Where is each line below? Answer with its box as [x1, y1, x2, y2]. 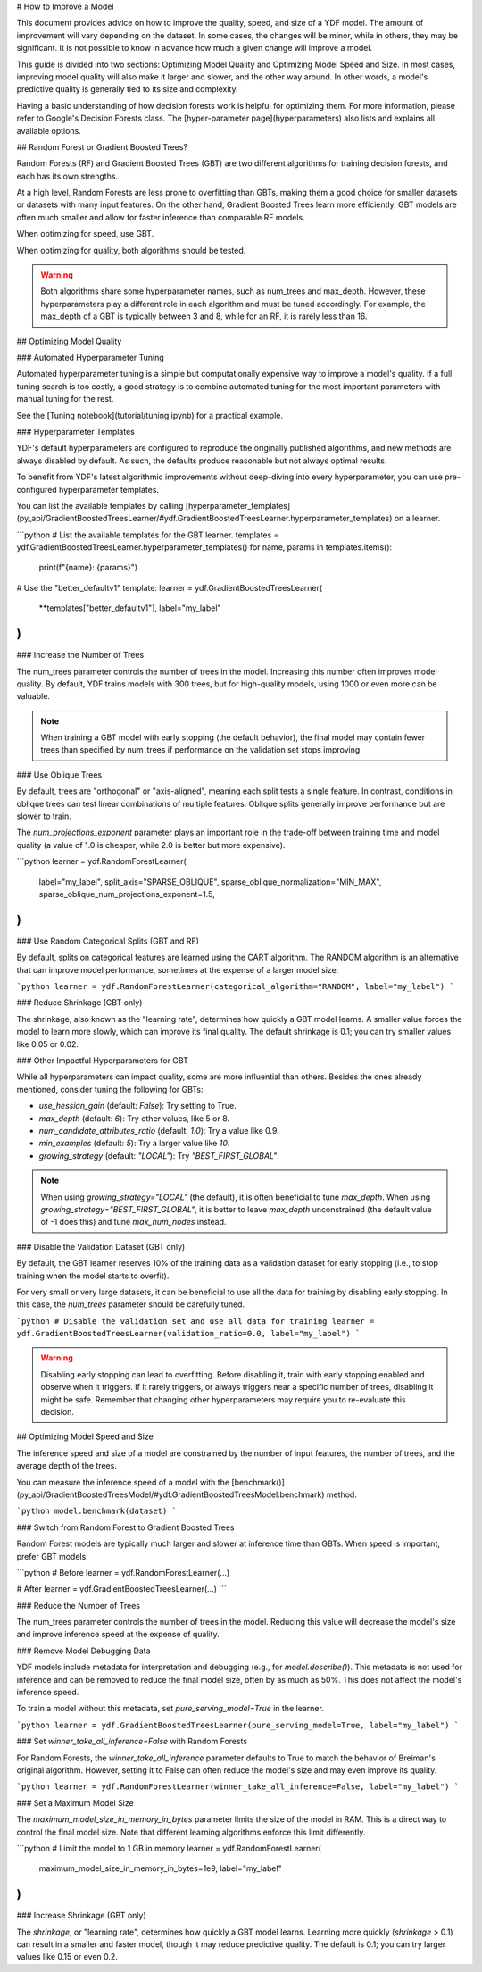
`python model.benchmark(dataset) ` [16, 1506, 178, 1517]
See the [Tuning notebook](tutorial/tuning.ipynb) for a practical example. [16, 410, 284, 420]
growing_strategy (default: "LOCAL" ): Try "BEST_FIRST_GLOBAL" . [38, 1150, 280, 1161]
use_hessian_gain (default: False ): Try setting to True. [38, 1101, 237, 1111]
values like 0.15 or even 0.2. [16, 1951, 118, 1962]
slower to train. [16, 811, 71, 821]
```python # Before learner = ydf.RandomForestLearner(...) [16, 1567, 230, 1577]
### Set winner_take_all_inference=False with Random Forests [16, 1736, 248, 1747]
